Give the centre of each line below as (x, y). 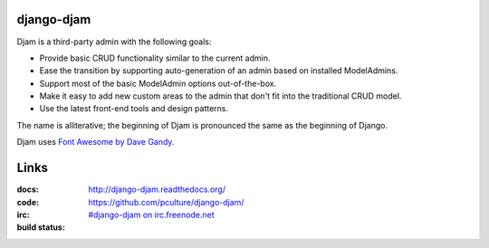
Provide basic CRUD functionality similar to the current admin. (155, 58)
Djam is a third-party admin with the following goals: (114, 42)
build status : (41, 227)
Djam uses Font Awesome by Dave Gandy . (96, 142)
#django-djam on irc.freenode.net (151, 215)
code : (28, 202)
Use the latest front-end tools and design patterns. (134, 109)
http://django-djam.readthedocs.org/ (157, 189)
